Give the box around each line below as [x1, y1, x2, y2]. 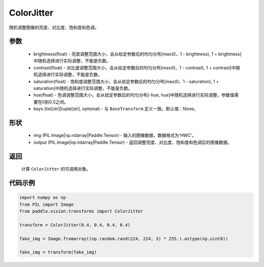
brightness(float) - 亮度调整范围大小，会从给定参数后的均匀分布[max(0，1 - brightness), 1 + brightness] [33, 51, 242, 57]
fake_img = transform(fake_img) [19, 249, 97, 255]
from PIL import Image [19, 201, 74, 207]
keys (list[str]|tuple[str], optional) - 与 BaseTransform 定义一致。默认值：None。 [33, 106, 198, 112]
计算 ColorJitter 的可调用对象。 [21, 166, 91, 172]
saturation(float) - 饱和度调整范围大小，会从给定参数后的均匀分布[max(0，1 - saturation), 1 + [33, 78, 220, 84]
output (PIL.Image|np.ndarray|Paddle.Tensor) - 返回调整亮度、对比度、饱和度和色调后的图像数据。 [33, 139, 232, 145]
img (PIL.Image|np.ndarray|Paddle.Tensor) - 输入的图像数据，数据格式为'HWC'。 [33, 133, 197, 138]
